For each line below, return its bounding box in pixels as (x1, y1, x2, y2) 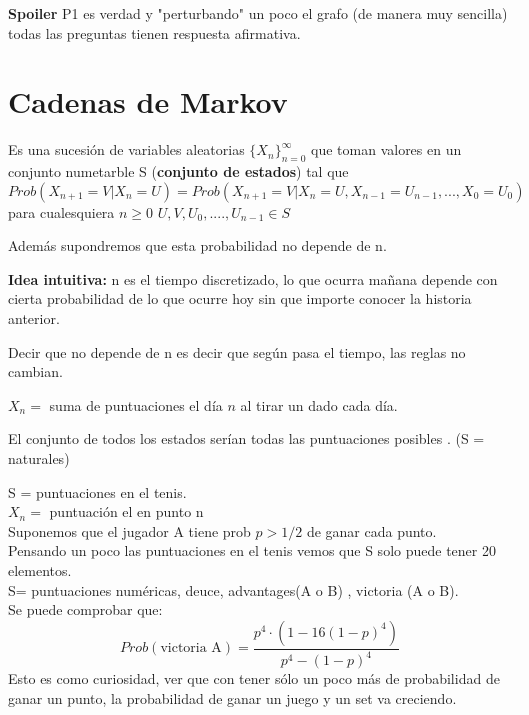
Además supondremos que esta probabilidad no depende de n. (8, 235, 387, 256)
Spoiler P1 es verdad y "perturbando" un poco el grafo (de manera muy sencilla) (8, 3, 508, 23)
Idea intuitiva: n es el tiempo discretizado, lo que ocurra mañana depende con (8, 268, 498, 289)
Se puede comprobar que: (8, 599, 163, 620)
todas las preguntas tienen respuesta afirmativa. (8, 22, 301, 43)
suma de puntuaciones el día (49, 394, 223, 415)
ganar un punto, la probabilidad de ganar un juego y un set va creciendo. (8, 687, 457, 708)
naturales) (8, 448, 70, 469)
